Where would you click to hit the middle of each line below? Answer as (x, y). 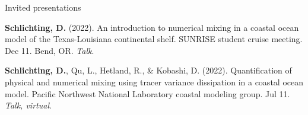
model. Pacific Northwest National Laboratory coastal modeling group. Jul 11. (147, 93)
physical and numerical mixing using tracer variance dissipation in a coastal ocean (154, 82)
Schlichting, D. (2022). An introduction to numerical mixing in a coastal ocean (152, 27)
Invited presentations (43, 7)
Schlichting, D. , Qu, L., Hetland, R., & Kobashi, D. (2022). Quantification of (148, 70)
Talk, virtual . (28, 105)
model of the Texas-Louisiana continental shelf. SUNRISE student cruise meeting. (154, 39)
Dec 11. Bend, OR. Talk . (50, 50)
